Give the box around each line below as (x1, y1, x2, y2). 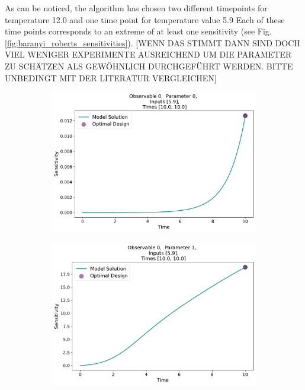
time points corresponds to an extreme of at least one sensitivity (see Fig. (5, 25, 272, 37)
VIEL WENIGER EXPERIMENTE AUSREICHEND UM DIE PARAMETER (5, 48, 292, 61)
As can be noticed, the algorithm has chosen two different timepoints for (5, 2, 268, 14)
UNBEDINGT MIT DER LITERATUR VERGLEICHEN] (5, 71, 217, 84)
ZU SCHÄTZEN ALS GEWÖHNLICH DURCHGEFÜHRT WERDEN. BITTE (5, 59, 293, 72)
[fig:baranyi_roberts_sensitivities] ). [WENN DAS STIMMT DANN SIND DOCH (5, 36, 300, 49)
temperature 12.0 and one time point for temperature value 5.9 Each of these (5, 13, 285, 26)
